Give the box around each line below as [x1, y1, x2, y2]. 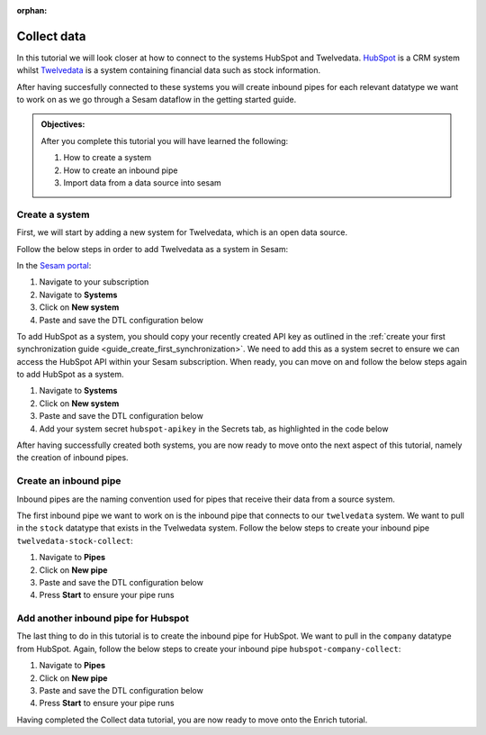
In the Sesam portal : [16, 259, 92, 270]
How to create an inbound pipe [63, 165, 178, 176]
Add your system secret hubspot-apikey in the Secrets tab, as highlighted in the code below [39, 423, 389, 434]
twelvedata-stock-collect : [16, 535, 134, 546]
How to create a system [63, 152, 152, 163]
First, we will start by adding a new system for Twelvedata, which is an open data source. [16, 227, 348, 238]
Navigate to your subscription [39, 277, 149, 287]
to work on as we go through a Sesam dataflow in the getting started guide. [16, 95, 297, 105]
